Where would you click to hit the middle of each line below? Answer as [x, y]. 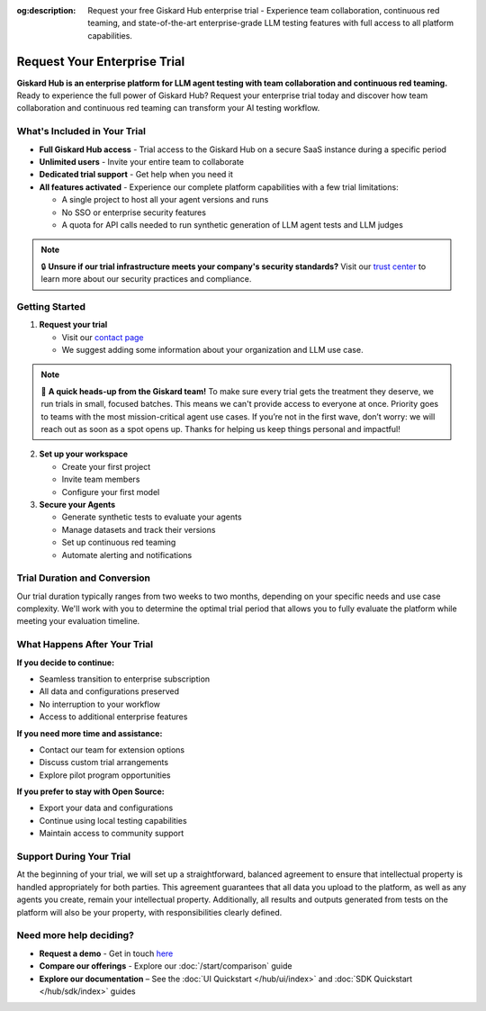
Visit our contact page [103, 337]
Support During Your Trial [73, 857]
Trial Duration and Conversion [84, 578]
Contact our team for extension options [112, 749]
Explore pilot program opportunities [105, 775]
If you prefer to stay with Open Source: [91, 791]
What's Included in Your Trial [81, 131]
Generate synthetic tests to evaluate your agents [152, 517]
